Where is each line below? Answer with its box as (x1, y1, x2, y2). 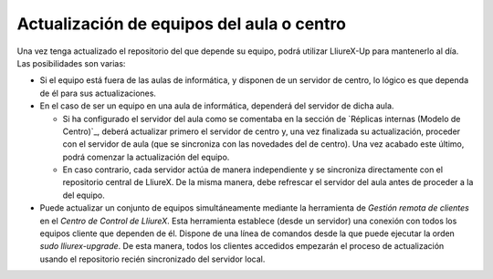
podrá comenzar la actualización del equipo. (62, 151, 230, 162)
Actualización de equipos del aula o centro (16, 14, 347, 34)
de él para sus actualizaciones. (39, 88, 157, 98)
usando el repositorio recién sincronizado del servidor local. (39, 253, 266, 264)
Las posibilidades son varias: (16, 57, 126, 68)
